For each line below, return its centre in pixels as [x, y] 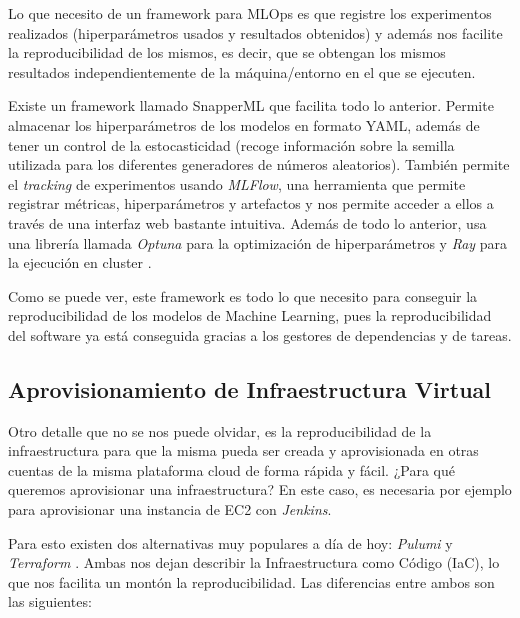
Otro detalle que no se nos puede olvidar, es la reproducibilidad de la [220, 430]
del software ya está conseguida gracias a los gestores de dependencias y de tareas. [260, 334]
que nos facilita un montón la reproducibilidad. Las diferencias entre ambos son [251, 581]
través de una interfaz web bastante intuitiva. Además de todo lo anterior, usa [247, 222]
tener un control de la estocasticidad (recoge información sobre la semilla [231, 144]
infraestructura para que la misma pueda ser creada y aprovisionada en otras [243, 450]
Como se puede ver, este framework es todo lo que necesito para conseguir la [243, 295]
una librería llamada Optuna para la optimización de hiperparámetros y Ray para [258, 242]
